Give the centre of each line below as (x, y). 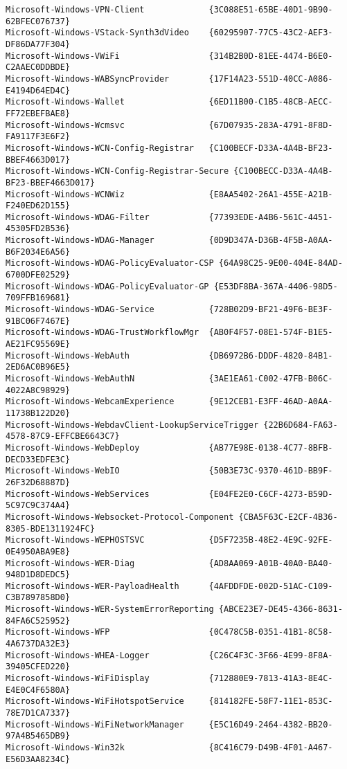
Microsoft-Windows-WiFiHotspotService (95, 702)
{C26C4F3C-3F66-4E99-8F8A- (271, 655)
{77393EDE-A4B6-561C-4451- (271, 217)
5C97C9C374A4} (38, 506)
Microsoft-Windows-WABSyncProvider (88, 79)
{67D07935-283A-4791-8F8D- (271, 125)
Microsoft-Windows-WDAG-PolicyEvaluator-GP (107, 286)
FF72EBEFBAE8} (38, 113)
